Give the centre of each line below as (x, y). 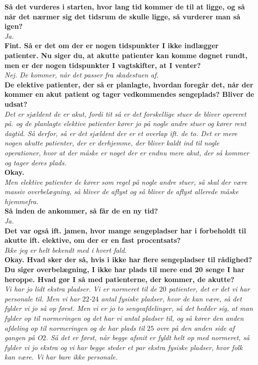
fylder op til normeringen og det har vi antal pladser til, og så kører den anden (124, 318)
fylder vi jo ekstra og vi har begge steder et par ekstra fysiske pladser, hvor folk (124, 347)
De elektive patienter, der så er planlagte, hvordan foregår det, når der (129, 84)
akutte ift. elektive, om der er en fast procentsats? (93, 240)
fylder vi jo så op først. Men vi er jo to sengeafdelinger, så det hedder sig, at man (129, 308)
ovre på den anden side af (195, 328)
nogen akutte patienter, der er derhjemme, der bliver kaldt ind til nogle (112, 143)
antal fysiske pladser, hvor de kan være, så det (172, 298)
